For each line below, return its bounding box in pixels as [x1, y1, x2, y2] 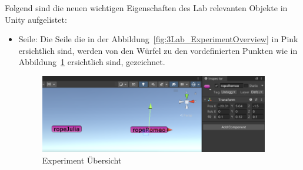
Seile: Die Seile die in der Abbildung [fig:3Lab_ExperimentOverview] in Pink [18, 33, 298, 45]
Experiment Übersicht [42, 154, 122, 166]
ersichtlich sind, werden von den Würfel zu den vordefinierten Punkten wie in [18, 44, 298, 56]
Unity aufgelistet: [5, 13, 67, 25]
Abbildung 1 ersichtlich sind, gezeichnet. [18, 56, 165, 68]
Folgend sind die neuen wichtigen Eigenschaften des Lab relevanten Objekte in [5, 2, 288, 13]
